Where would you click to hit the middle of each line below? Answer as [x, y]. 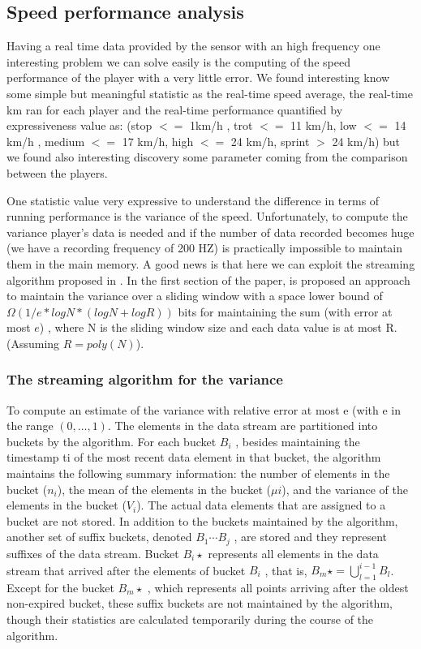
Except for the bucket [60, 587]
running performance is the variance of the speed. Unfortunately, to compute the [207, 216]
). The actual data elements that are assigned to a [261, 505]
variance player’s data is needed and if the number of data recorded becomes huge [210, 232]
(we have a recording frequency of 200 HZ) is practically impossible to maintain [205, 248]
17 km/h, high [158, 141]
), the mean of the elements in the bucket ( [164, 489]
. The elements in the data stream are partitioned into [243, 426]
